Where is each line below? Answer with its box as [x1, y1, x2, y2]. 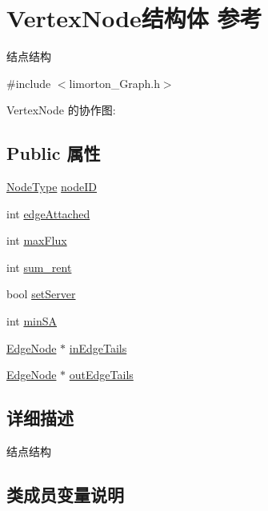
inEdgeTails [69, 339, 127, 356]
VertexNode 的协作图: [6, 102, 116, 118]
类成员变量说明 [6, 482, 124, 507]
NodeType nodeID [6, 178, 98, 195]
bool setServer [6, 285, 76, 302]
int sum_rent [6, 258, 72, 275]
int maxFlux [6, 232, 67, 249]
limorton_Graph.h [69, 74, 160, 91]
